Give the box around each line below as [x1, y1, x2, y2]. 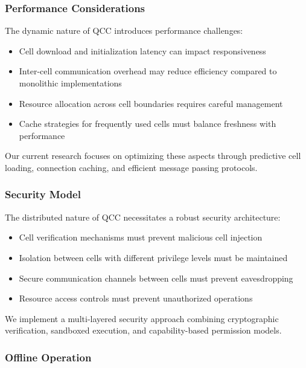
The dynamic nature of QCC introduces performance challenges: [5, 24, 243, 37]
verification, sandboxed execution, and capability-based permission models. [5, 324, 282, 337]
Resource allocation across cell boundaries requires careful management [19, 97, 283, 109]
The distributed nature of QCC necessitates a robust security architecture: [5, 210, 281, 223]
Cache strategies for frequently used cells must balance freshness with [19, 117, 276, 130]
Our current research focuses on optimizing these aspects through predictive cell [5, 149, 301, 162]
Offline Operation [5, 349, 92, 364]
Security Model [5, 187, 81, 202]
